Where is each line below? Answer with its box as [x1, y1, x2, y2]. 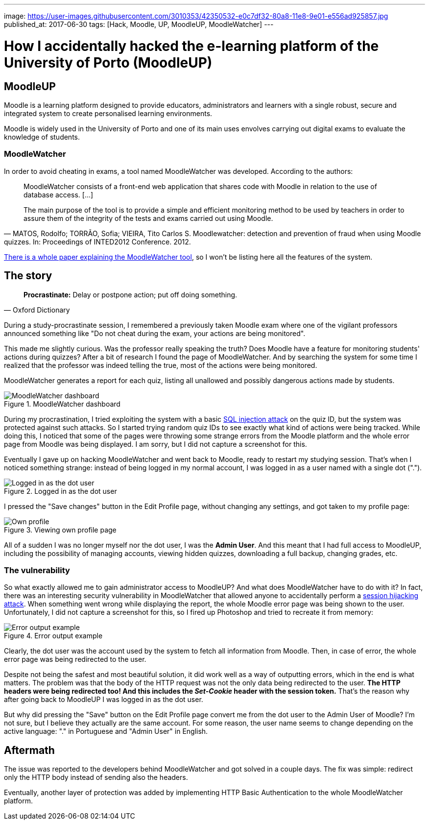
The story [4, 269, 52, 282]
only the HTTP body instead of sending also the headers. [4, 773, 188, 782]
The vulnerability [4, 565, 70, 575]
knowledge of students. [4, 132, 80, 141]
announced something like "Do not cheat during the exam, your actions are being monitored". [4, 329, 306, 338]
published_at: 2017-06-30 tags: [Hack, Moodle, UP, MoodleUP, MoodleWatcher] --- [4, 20, 274, 28]
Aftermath [4, 744, 55, 756]
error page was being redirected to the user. [4, 655, 146, 664]
